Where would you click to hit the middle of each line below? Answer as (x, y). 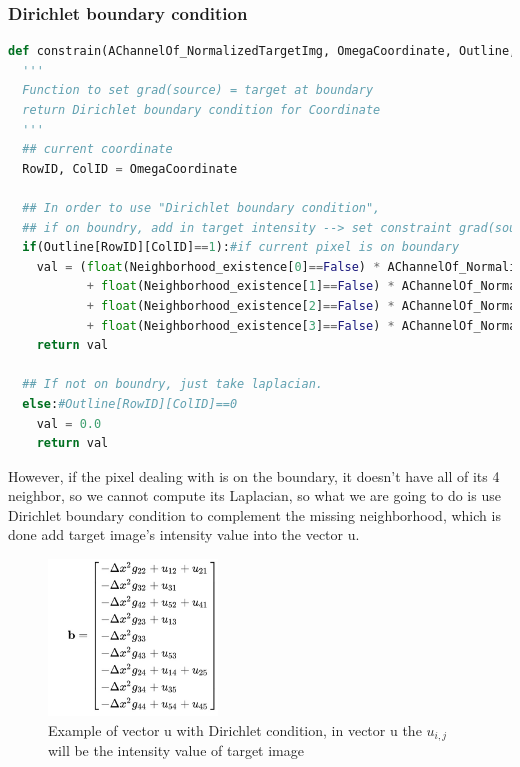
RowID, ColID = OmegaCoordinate (130, 168)
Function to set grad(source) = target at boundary (198, 90)
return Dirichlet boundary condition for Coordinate (201, 110)
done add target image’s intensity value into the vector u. (184, 534)
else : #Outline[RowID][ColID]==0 (130, 403)
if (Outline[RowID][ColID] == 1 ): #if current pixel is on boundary (241, 247)
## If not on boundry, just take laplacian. (172, 384)
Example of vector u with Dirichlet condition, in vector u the (235, 729)
